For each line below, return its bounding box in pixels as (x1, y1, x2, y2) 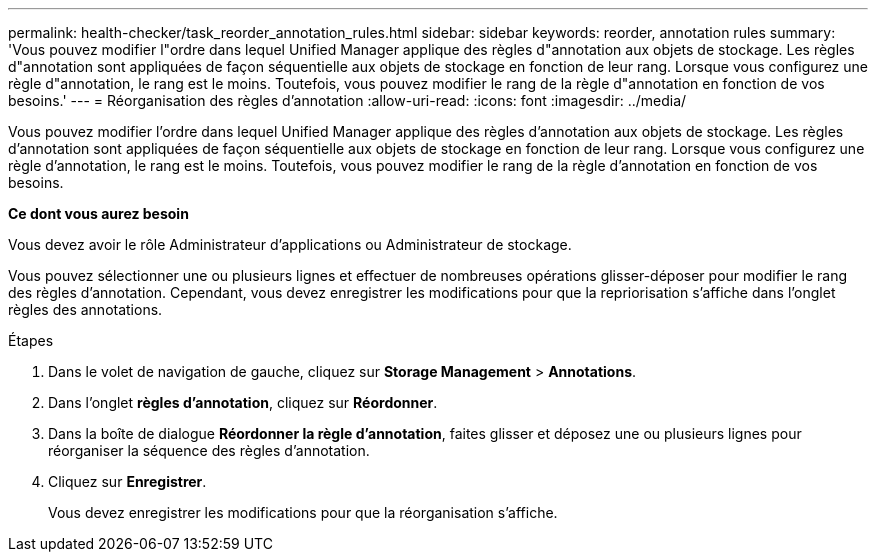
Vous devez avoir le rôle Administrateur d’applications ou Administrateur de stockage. (8, 236, 572, 253)
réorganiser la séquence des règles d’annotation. (48, 442, 370, 459)
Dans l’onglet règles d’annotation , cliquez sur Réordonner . (48, 394, 438, 411)
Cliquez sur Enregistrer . (48, 473, 207, 490)
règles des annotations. (8, 301, 163, 318)
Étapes (8, 332, 54, 349)
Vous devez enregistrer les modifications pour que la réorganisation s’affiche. (48, 504, 558, 521)
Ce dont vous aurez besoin (8, 205, 189, 222)
